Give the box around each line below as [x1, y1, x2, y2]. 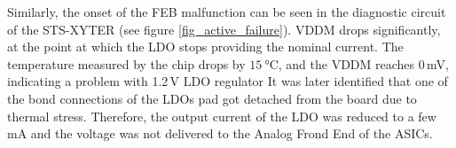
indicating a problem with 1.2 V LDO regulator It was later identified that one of [7, 72, 448, 90]
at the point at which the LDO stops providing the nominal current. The [7, 37, 404, 56]
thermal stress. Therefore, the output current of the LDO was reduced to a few [7, 106, 436, 125]
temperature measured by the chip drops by [7, 54, 246, 73]
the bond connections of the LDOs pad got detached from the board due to [7, 89, 417, 107]
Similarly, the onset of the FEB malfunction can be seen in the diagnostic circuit [7, 3, 446, 20]
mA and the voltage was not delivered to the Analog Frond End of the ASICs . [7, 124, 433, 143]
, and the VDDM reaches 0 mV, [278, 54, 449, 73]
